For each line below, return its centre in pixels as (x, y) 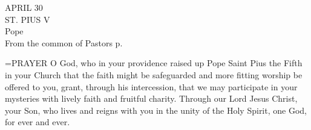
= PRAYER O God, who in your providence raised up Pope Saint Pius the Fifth (154, 63)
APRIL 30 (24, 7)
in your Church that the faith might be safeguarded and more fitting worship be (154, 74)
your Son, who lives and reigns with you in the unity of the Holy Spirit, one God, (156, 110)
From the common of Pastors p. (64, 42)
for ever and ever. (38, 122)
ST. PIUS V (28, 19)
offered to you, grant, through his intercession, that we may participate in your (151, 86)
